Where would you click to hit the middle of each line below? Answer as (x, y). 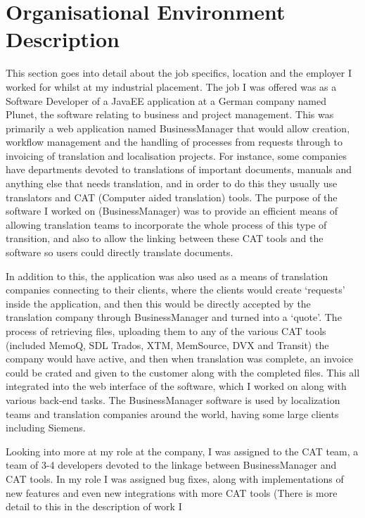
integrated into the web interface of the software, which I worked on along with (176, 386)
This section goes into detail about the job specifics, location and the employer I (179, 73)
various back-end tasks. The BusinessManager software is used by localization (173, 399)
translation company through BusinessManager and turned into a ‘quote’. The (174, 317)
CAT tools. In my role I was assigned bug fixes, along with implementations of (175, 478)
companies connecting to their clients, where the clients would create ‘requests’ (175, 290)
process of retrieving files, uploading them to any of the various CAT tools (166, 331)
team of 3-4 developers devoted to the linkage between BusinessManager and (171, 465)
